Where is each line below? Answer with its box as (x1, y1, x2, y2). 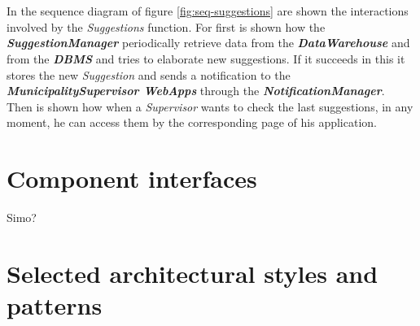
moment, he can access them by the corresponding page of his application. (7, 114, 377, 131)
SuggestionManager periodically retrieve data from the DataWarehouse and (7, 34, 410, 51)
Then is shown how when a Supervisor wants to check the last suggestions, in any (7, 98, 413, 115)
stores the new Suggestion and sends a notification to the (7, 66, 291, 83)
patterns (7, 289, 103, 322)
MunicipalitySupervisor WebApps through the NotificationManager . (7, 82, 385, 99)
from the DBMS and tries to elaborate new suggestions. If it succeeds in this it (7, 50, 405, 67)
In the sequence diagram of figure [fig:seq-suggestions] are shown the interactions (7, 2, 409, 20)
